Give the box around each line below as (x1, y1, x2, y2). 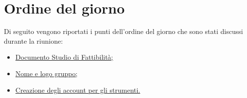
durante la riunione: (4, 35, 63, 46)
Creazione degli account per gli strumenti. (15, 84, 141, 95)
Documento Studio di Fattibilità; (15, 52, 113, 62)
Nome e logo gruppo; (15, 68, 78, 78)
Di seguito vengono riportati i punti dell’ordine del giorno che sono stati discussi (4, 26, 243, 36)
